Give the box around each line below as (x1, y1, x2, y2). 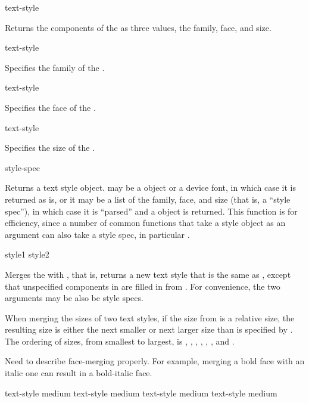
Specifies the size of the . (5, 141, 95, 154)
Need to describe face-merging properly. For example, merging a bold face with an (5, 355, 305, 367)
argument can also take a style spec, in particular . (5, 228, 190, 240)
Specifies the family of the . (5, 61, 105, 73)
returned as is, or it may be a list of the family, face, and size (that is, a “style (5, 193, 291, 205)
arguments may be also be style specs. (5, 292, 143, 304)
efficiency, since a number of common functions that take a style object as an (5, 216, 286, 229)
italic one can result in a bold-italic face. (5, 367, 152, 379)
